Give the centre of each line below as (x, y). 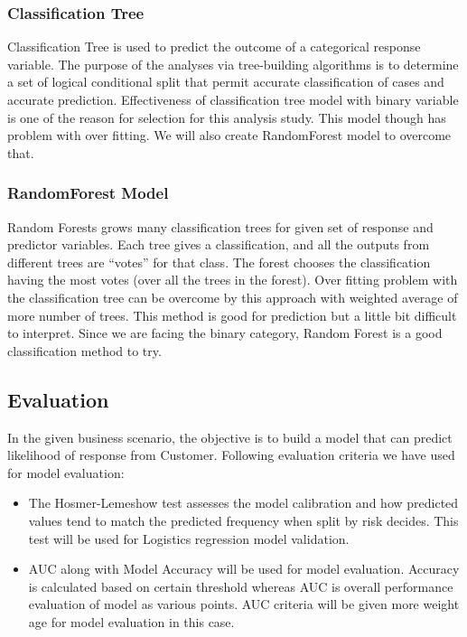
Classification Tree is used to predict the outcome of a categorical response (214, 47)
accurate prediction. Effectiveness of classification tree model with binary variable (233, 99)
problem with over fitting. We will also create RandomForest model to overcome (229, 135)
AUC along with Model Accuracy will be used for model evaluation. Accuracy (244, 569)
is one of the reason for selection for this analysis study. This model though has (227, 117)
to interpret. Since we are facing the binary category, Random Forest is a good (225, 333)
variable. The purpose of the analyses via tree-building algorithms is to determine (233, 64)
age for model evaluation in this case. (131, 621)
